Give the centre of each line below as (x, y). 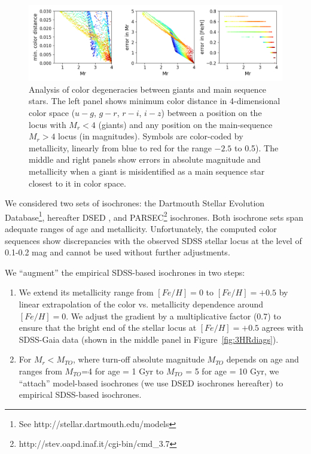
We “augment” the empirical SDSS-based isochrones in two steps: (125, 272)
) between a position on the (211, 112)
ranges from (40, 371)
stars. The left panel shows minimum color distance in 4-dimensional (155, 101)
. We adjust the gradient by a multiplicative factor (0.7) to (173, 316)
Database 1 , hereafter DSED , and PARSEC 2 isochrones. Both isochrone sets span (154, 216)
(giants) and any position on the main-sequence (185, 124)
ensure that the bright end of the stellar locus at (108, 327)
